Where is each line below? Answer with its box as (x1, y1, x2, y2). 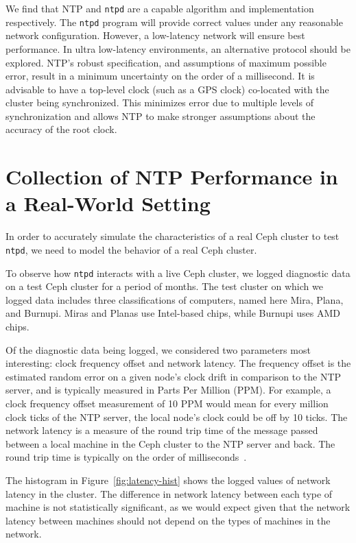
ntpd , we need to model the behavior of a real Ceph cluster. (5, 242, 257, 256)
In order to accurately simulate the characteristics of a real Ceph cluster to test (5, 229, 340, 243)
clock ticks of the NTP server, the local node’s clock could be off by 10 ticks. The (5, 409, 348, 424)
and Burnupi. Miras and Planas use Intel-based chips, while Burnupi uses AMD (5, 306, 340, 320)
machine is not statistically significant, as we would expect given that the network (5, 500, 351, 514)
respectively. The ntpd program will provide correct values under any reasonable (5, 14, 343, 29)
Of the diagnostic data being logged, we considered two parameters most (5, 342, 311, 357)
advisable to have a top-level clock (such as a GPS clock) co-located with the (5, 82, 329, 96)
